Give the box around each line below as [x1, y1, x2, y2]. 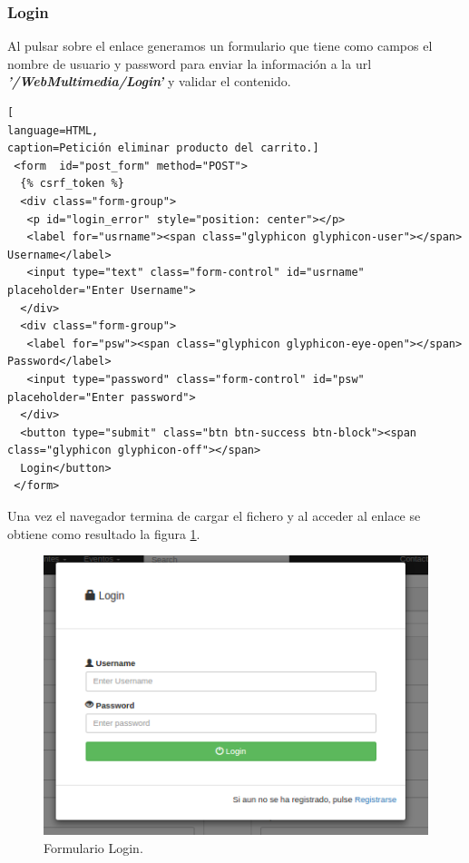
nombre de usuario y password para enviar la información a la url [7, 54, 372, 73]
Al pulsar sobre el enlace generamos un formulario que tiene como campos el [7, 36, 433, 55]
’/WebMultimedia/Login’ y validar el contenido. [7, 72, 291, 91]
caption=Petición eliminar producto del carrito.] [7, 142, 319, 155]
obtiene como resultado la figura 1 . [7, 524, 200, 543]
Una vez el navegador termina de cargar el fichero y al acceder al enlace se [7, 506, 421, 525]
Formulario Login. [44, 838, 143, 857]
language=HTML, [7, 123, 99, 137]
